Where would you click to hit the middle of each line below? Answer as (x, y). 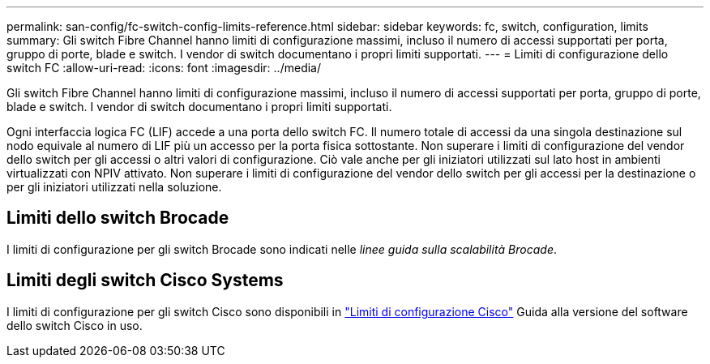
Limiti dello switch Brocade (118, 218)
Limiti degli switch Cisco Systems (145, 280)
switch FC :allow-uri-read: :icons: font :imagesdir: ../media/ (164, 68)
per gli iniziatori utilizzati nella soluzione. (114, 187)
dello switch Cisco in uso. (75, 325)
